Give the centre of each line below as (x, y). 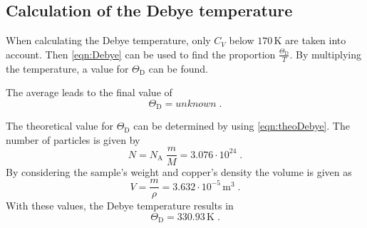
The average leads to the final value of (89, 92)
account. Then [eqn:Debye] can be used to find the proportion (141, 54)
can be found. (178, 68)
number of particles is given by (73, 139)
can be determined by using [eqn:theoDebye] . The (242, 126)
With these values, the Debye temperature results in (120, 206)
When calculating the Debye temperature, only (108, 40)
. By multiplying (326, 54)
